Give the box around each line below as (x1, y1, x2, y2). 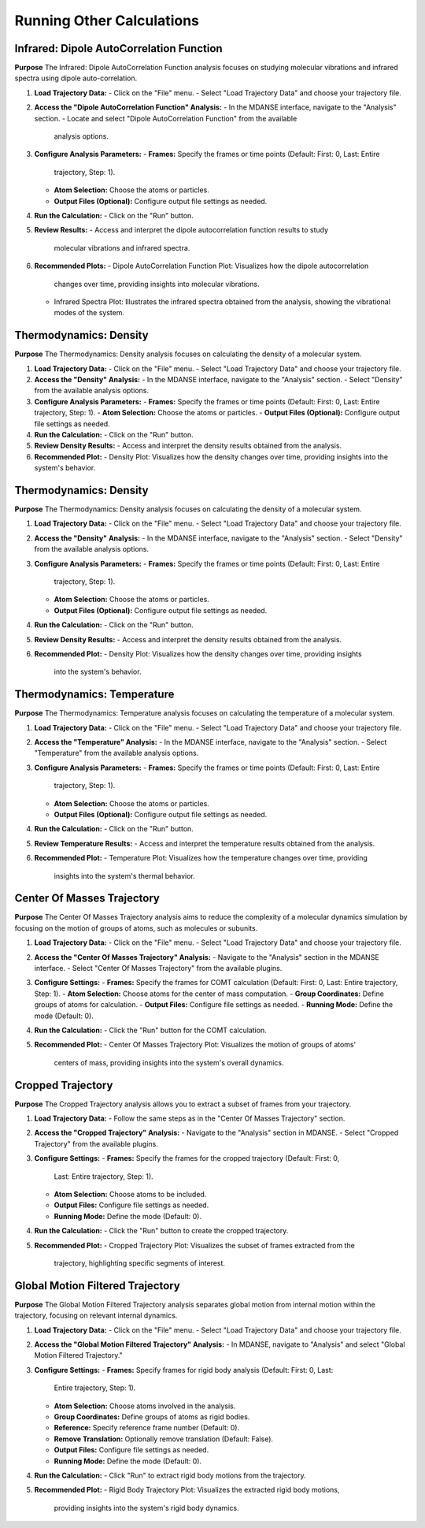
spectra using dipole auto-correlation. (14, 73, 138, 83)
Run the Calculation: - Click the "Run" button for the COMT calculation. (34, 1025, 267, 1035)
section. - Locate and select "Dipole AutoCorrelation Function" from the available (34, 113, 297, 123)
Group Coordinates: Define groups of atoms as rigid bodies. (54, 1411, 250, 1422)
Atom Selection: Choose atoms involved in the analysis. (54, 1401, 236, 1411)
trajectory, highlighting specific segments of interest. (54, 1258, 226, 1268)
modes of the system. (54, 308, 125, 318)
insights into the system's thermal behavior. (54, 871, 196, 880)
